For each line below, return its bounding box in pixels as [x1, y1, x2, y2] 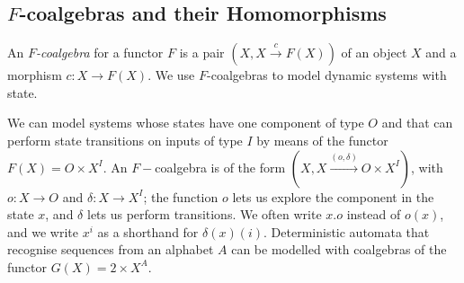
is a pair [179, 43, 225, 62]
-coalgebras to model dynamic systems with [207, 66, 447, 84]
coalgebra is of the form [155, 157, 286, 176]
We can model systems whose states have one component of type [7, 113, 364, 132]
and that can [381, 113, 453, 132]
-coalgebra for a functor [35, 43, 164, 62]
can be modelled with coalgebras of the [231, 240, 447, 259]
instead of [346, 205, 401, 224]
